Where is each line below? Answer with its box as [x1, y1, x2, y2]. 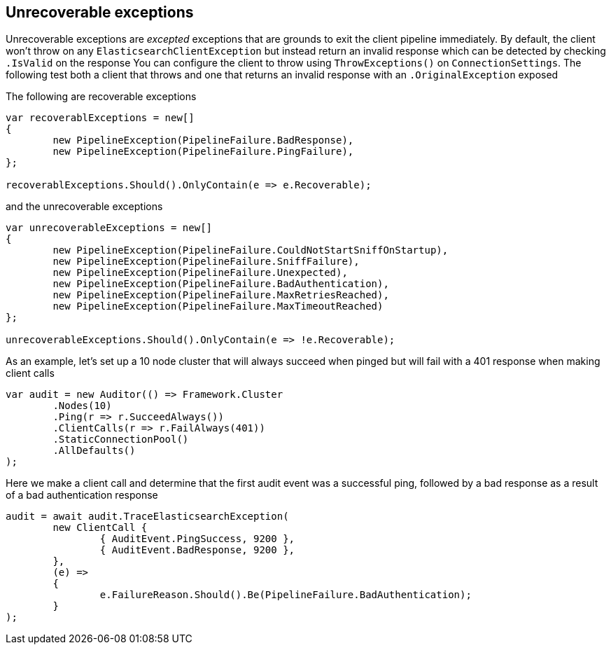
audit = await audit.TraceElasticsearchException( [6, 511, 289, 523]
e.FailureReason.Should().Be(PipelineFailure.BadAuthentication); [99, 589, 472, 601]
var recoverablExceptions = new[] [6, 112, 195, 124]
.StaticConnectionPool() [52, 434, 189, 445]
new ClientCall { [52, 522, 148, 534]
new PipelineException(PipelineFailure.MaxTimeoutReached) [52, 300, 384, 312]
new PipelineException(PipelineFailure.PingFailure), [52, 146, 354, 158]
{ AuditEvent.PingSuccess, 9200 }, [99, 533, 295, 545]
